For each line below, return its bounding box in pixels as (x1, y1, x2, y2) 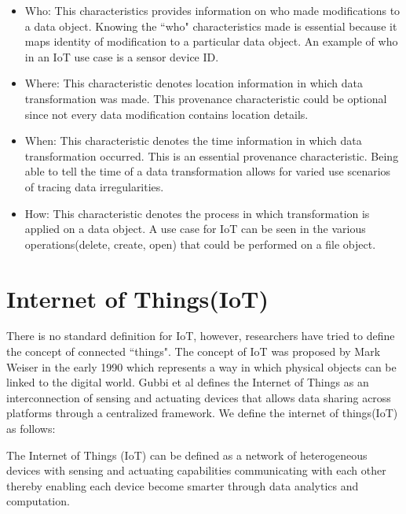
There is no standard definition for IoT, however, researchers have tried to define (6, 327, 395, 344)
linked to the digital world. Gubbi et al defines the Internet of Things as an (6, 374, 369, 390)
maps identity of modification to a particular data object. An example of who (24, 33, 398, 50)
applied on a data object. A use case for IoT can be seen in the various (24, 220, 366, 237)
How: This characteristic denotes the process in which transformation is (24, 205, 370, 221)
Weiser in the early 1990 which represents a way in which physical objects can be (6, 358, 397, 375)
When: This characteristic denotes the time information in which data (24, 132, 362, 149)
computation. (6, 493, 70, 509)
